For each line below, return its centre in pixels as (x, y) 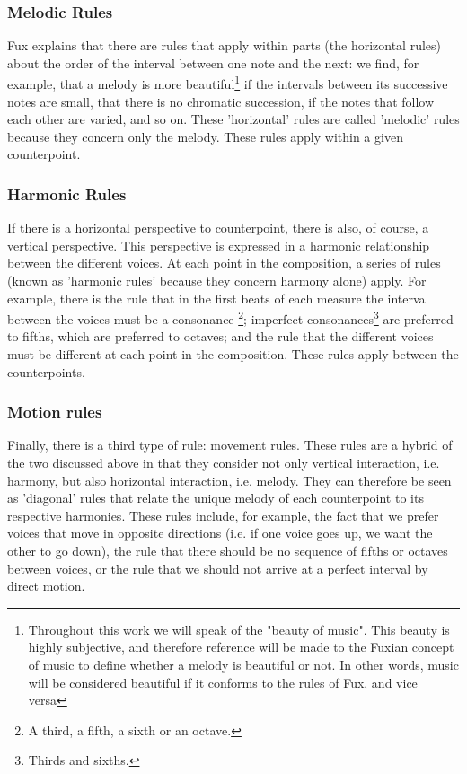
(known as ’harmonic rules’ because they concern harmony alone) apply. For (217, 281)
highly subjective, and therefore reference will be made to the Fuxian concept (241, 647)
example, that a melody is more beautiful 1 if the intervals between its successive (228, 83)
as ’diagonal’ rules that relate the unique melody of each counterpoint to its (216, 498)
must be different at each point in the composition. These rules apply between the (233, 354)
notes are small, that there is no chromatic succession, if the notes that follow (221, 101)
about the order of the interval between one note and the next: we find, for (213, 62)
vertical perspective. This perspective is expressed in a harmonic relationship (219, 245)
